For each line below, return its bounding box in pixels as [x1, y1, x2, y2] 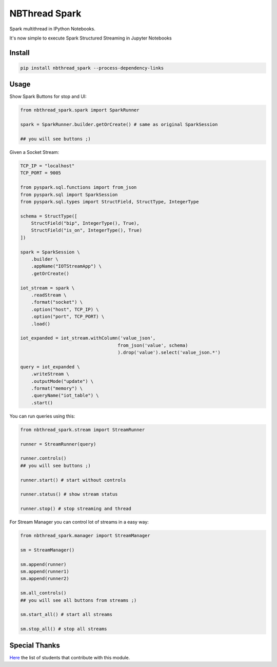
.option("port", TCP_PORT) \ [31, 313, 105, 320]
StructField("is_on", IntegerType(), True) [31, 227, 142, 233]
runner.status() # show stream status [20, 492, 118, 497]
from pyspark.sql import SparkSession [20, 191, 118, 198]
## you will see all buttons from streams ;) [20, 597, 137, 603]
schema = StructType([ [20, 213, 77, 219]
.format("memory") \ [31, 385, 83, 391]
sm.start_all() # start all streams [20, 612, 113, 618]
